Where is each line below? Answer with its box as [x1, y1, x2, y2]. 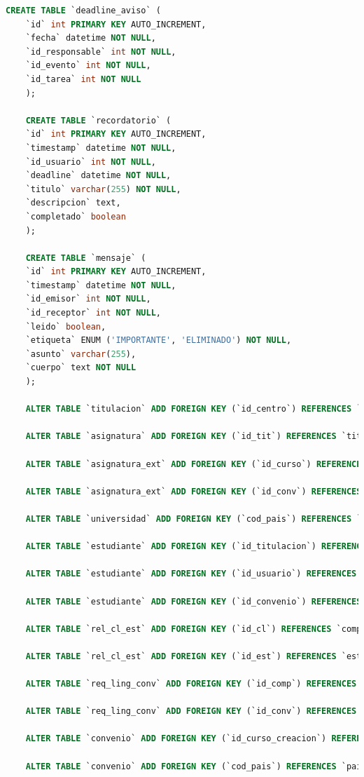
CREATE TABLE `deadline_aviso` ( [6, 6, 161, 15]
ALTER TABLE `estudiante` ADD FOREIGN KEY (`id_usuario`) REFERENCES [25, 569, 357, 579]
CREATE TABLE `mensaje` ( [25, 252, 146, 263]
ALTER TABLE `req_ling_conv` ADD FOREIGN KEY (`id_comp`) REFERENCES [25, 679, 357, 689]
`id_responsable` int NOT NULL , [25, 46, 176, 57]
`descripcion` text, [25, 198, 121, 208]
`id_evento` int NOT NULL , [25, 60, 151, 71]
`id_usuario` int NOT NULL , [25, 156, 156, 167]
